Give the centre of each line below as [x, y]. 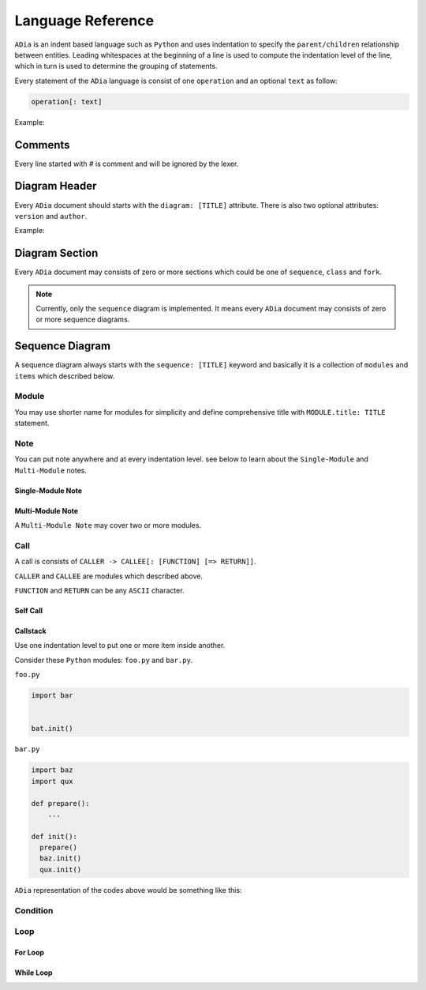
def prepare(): [60, 803]
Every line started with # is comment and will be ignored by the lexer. [127, 164]
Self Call [29, 611]
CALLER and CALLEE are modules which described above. [108, 576]
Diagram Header [56, 186]
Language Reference [84, 21]
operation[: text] [67, 102]
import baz [52, 770]
